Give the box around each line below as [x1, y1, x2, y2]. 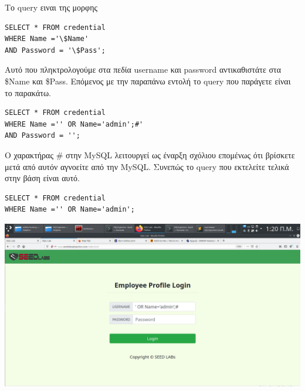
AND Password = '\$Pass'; [5, 46, 106, 55]
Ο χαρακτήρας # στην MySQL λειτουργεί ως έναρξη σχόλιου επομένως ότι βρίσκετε [5, 148, 295, 161]
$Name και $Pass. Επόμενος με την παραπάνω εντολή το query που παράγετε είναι [5, 74, 291, 87]
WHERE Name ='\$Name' [5, 35, 89, 43]
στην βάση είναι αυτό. [5, 172, 80, 184]
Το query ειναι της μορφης [5, 1, 98, 13]
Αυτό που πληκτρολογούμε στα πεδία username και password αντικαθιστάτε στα [5, 63, 282, 76]
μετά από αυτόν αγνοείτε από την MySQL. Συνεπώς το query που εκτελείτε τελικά [5, 160, 289, 172]
